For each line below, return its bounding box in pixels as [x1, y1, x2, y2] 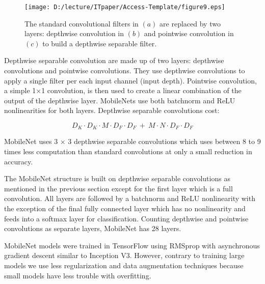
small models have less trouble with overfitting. [4, 270, 151, 280]
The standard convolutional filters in [24, 18, 139, 29]
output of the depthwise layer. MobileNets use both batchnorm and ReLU [4, 95, 235, 105]
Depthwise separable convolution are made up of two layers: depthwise [4, 55, 224, 66]
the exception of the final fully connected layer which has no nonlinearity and [4, 203, 246, 214]
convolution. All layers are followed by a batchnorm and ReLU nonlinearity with [4, 193, 255, 204]
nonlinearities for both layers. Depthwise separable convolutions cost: [4, 105, 220, 116]
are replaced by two [160, 18, 221, 29]
